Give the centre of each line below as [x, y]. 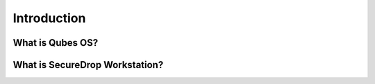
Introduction [49, 18]
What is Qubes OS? [56, 43]
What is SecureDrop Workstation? [88, 65]
